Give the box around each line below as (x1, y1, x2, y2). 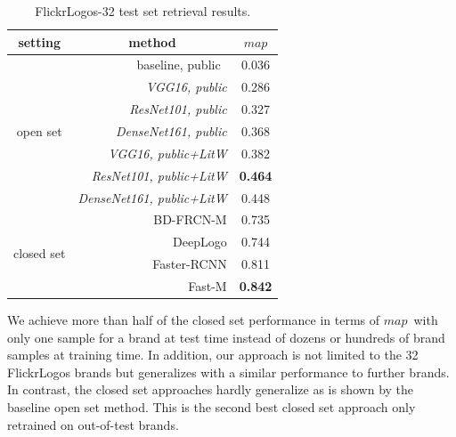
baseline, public (136, 55, 221, 74)
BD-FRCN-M (153, 210, 227, 229)
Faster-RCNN (152, 255, 227, 273)
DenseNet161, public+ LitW (77, 188, 227, 206)
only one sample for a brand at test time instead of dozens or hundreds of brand (7, 328, 445, 346)
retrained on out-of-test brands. (7, 415, 179, 433)
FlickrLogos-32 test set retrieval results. (35, 2, 251, 20)
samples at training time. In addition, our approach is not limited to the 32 (7, 345, 419, 364)
